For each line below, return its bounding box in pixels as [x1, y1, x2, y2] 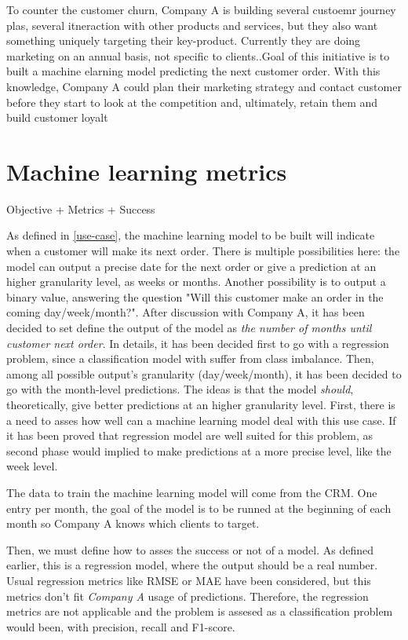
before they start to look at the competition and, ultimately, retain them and [6, 93, 378, 110]
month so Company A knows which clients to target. [6, 515, 260, 532]
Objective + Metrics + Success [6, 200, 155, 217]
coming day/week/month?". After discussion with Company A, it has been [6, 304, 365, 320]
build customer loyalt [6, 109, 108, 126]
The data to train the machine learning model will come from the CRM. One [6, 484, 377, 500]
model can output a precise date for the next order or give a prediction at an [6, 258, 377, 274]
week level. [6, 458, 58, 474]
